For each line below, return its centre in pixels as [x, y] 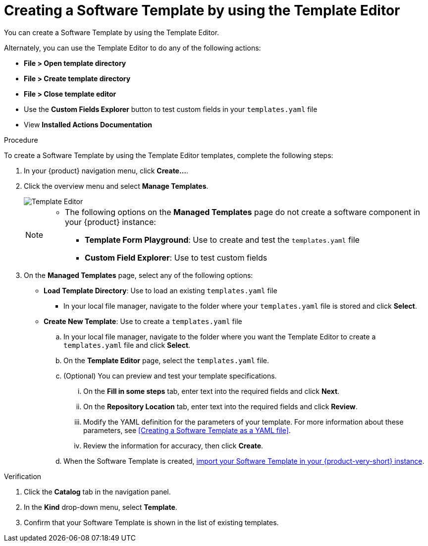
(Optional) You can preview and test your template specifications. [170, 376]
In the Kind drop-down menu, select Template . [101, 507]
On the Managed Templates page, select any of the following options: [138, 275]
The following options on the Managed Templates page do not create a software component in [243, 212]
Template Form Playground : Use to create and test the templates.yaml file [222, 240]
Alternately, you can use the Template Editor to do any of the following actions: [133, 48]
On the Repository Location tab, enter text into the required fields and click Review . [220, 406]
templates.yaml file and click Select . [127, 345]
